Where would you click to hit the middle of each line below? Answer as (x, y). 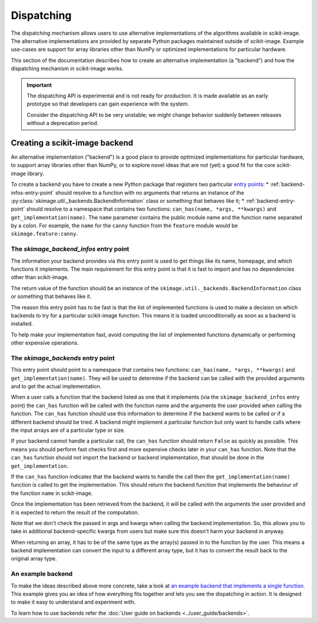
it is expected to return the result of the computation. (75, 512)
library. (36, 173)
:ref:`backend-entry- (270, 201)
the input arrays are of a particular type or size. (68, 430)
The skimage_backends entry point (63, 358)
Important (39, 85)
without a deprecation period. (63, 123)
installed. (22, 324)
